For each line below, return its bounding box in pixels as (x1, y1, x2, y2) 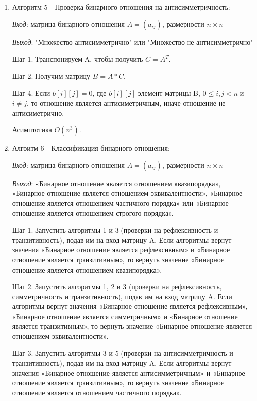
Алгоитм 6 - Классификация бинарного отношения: (12, 143, 170, 153)
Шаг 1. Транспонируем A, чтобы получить (12, 54, 143, 64)
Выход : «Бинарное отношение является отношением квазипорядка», (12, 177, 221, 188)
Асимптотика (12, 124, 52, 135)
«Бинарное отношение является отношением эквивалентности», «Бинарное (12, 188, 243, 198)
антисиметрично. (12, 107, 64, 118)
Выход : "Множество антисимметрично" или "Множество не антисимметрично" (12, 36, 253, 47)
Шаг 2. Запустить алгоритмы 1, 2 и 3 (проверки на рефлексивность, (12, 281, 222, 292)
